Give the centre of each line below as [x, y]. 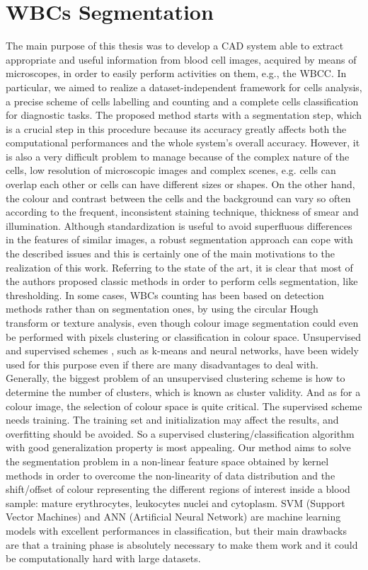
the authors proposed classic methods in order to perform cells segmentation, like [182, 281]
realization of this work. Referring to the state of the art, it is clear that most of [179, 267]
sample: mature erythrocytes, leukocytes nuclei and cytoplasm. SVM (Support [176, 502]
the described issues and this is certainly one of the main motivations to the [170, 254]
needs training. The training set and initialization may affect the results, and [172, 420]
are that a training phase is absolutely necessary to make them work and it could [182, 544]
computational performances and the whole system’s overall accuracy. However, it [183, 142]
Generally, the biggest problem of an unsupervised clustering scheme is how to [176, 378]
